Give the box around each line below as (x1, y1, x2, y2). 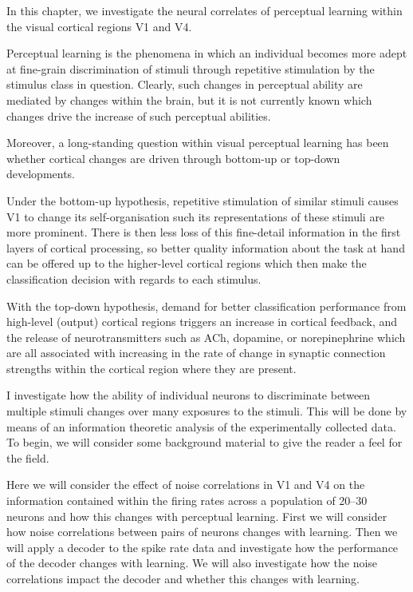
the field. (6, 449, 49, 466)
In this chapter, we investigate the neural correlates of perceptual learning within (6, 2, 403, 18)
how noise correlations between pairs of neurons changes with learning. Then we (6, 523, 398, 540)
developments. (6, 165, 76, 182)
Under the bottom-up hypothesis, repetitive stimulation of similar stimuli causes (6, 192, 399, 209)
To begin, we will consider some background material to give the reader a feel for (6, 434, 403, 451)
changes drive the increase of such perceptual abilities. (6, 107, 271, 124)
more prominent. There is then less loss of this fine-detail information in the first (6, 224, 401, 240)
